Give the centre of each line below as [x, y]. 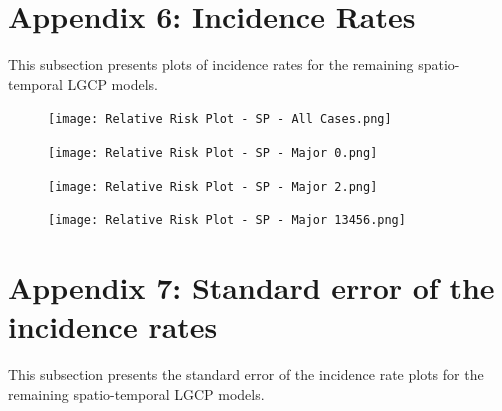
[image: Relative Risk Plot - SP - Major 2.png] [213, 186]
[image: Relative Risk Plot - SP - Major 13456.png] [227, 220]
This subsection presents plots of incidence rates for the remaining [211, 64]
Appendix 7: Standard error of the [251, 287]
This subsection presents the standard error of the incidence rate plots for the [246, 374]
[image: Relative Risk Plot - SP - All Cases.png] [220, 119]
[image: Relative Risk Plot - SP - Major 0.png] [213, 152]
